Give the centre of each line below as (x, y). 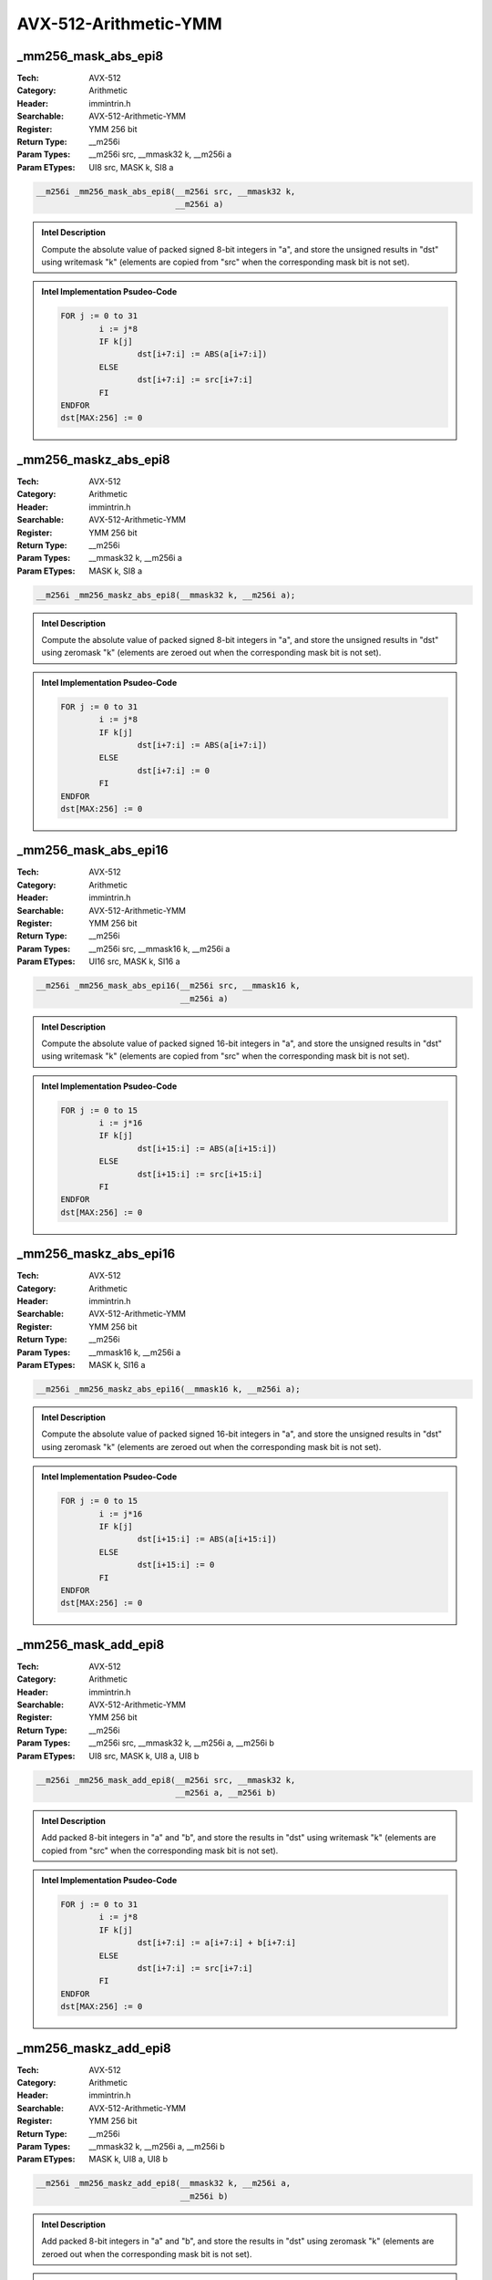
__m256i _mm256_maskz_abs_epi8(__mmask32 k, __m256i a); (166, 595)
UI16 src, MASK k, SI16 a (135, 961)
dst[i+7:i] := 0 (173, 770)
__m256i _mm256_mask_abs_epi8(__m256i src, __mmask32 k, (166, 191)
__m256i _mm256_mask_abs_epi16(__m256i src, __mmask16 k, (168, 986)
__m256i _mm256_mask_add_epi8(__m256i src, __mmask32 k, (166, 1780)
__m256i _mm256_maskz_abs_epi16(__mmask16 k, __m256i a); (168, 1389)
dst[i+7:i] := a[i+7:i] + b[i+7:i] (216, 1943)
